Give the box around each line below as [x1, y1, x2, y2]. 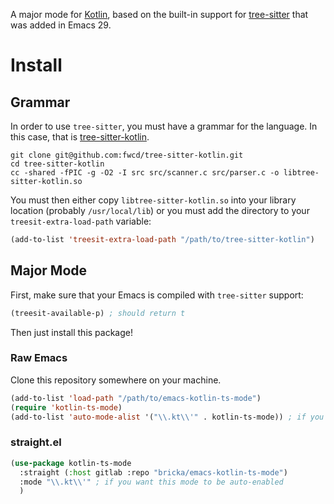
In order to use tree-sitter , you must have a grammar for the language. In [10, 120, 318, 132]
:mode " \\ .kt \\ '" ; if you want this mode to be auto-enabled [19, 477, 284, 487]
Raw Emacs [10, 351, 68, 365]
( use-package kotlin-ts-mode [10, 458, 132, 468]
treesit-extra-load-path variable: [10, 215, 152, 227]
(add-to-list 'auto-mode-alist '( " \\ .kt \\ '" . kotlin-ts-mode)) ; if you [10, 412, 325, 422]
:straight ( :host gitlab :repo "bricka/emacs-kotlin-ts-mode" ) [19, 467, 288, 478]
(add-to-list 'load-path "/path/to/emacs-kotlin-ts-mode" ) [10, 393, 262, 403]
